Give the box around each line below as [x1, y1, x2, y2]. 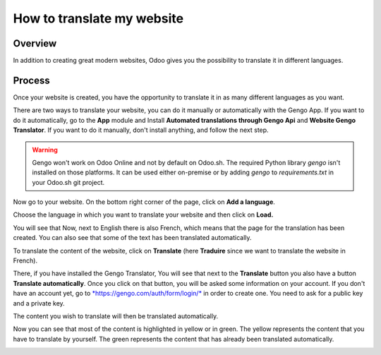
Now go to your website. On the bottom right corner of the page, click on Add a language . [13, 198, 275, 206]
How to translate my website [13, 11, 183, 26]
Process [13, 74, 50, 86]
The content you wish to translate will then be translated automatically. [13, 312, 219, 320]
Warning [32, 145, 58, 154]
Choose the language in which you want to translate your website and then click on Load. [13, 210, 274, 219]
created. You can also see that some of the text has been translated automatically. [13, 234, 252, 242]
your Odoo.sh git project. [32, 178, 105, 186]
